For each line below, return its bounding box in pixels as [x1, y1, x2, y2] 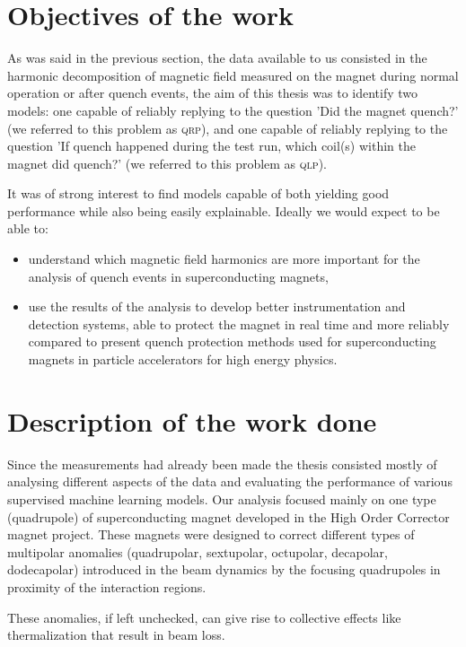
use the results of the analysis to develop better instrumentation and [28, 297, 406, 316]
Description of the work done [7, 402, 377, 439]
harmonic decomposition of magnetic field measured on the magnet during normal [7, 66, 459, 84]
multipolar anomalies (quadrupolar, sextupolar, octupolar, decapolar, [7, 542, 388, 561]
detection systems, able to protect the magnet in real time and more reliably [28, 314, 450, 333]
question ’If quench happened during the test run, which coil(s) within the [7, 136, 416, 155]
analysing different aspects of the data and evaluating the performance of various [7, 472, 453, 491]
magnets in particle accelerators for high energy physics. [28, 350, 338, 369]
